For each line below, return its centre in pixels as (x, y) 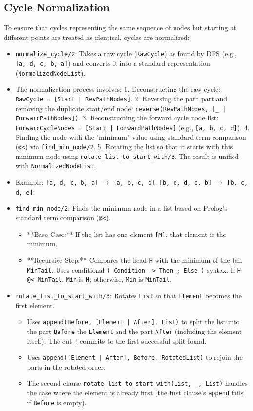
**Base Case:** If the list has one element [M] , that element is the (126, 234)
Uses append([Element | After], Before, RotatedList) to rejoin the (135, 357)
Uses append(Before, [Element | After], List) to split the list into (133, 322)
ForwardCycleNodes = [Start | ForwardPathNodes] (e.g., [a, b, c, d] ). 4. (132, 127)
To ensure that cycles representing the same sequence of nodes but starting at (120, 28)
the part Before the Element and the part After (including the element (135, 331)
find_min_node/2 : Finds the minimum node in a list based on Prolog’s (121, 208)
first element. (35, 305)
